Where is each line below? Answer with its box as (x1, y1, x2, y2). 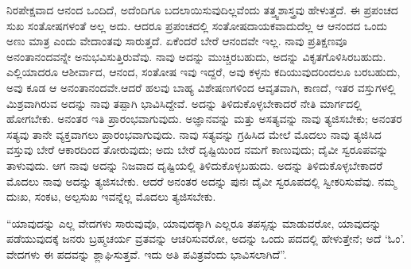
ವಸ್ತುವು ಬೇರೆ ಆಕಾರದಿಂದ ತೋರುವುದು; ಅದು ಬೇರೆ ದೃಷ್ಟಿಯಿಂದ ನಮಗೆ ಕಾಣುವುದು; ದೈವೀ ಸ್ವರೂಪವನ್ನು (6, 141, 389, 158)
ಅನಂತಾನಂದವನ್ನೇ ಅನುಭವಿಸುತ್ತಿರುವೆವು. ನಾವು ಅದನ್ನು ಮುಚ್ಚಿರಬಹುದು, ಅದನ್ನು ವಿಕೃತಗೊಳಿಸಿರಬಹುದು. (6, 48, 386, 64)
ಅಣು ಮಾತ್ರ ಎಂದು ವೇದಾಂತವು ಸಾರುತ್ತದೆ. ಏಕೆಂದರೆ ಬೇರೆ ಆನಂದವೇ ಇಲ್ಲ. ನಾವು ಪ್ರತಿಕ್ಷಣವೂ (6, 33, 347, 49)
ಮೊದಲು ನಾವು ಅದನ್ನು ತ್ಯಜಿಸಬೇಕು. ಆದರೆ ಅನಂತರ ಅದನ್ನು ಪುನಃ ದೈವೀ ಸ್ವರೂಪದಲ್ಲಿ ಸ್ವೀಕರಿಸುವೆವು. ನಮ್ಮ (6, 172, 397, 189)
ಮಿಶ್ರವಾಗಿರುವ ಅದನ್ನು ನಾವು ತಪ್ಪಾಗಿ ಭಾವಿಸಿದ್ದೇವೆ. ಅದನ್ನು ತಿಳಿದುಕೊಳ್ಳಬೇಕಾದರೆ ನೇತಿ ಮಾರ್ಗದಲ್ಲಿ (6, 94, 362, 111)
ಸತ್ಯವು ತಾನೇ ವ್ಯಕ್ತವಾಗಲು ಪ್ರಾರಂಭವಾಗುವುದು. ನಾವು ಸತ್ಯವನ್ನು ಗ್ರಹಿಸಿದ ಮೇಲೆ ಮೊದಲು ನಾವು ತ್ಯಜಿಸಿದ (6, 125, 382, 142)
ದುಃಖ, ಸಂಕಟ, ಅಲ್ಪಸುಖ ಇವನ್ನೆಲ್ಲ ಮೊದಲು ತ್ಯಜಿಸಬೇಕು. (6, 188, 216, 205)
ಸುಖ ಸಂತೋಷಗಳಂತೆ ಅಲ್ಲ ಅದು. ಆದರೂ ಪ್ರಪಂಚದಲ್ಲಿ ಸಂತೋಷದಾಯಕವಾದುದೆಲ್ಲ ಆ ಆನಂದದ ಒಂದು (6, 17, 388, 33)
